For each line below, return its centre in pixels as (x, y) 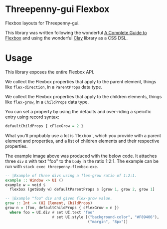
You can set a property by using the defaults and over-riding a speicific (78, 111)
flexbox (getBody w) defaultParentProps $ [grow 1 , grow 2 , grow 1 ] (82, 190)
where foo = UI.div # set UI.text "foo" (52, 212)
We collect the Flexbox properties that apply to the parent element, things (81, 81)
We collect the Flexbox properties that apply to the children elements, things (83, 96)
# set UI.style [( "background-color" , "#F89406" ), (106, 217)
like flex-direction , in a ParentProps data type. (54, 87)
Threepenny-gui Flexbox (57, 9)
